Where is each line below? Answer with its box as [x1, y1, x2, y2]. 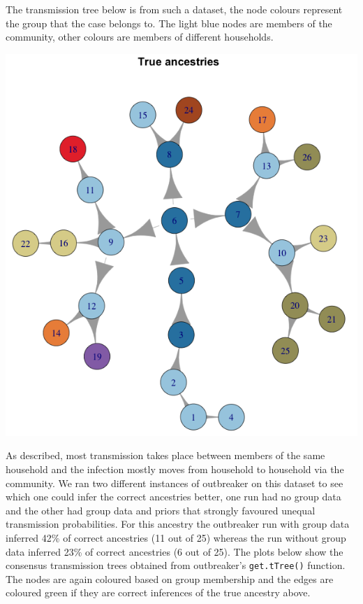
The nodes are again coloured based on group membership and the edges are [6, 571, 334, 586]
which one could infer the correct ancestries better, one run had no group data [6, 489, 341, 504]
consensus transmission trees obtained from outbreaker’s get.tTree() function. [6, 558, 346, 573]
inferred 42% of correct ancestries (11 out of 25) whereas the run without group [6, 530, 346, 545]
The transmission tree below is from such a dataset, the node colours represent [6, 2, 343, 16]
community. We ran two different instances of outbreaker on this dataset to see [6, 475, 343, 490]
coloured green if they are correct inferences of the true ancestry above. [6, 585, 311, 600]
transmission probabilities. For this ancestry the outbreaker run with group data [6, 517, 350, 531]
